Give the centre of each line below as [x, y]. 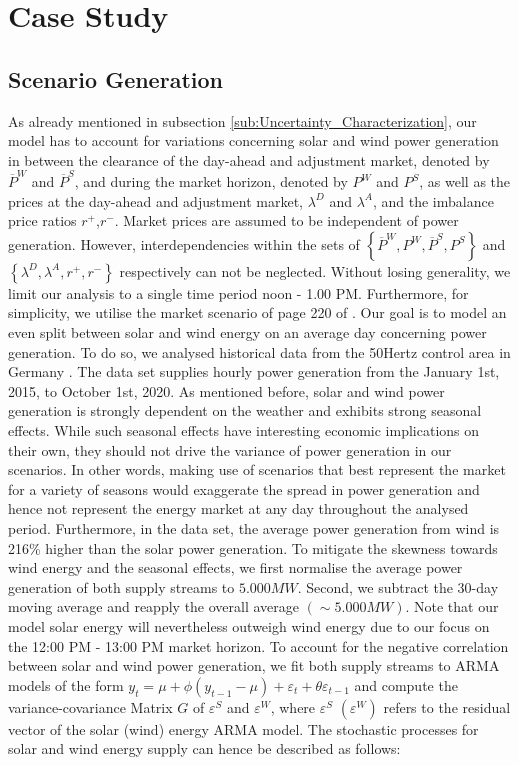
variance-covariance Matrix [90, 706]
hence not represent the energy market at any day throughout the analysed [238, 508]
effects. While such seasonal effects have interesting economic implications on [244, 430]
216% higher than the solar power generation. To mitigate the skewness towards [253, 547]
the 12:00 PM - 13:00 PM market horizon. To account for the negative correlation [258, 645]
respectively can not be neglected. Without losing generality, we [315, 270]
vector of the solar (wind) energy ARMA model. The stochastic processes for [243, 728]
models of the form [66, 684]
